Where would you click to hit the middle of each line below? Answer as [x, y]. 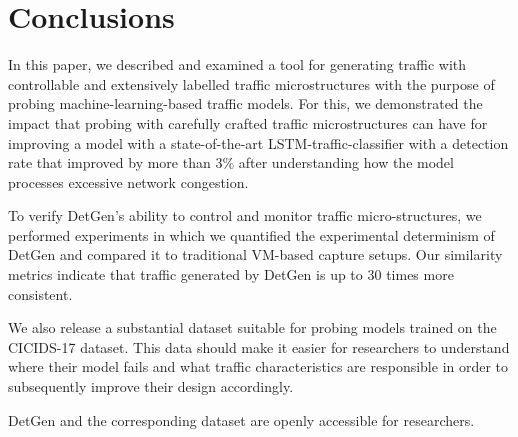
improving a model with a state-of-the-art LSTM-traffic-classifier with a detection [258, 142]
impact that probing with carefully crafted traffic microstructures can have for [248, 122]
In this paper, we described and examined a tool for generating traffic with [237, 64]
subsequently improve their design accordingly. [151, 386]
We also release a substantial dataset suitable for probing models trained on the [252, 327]
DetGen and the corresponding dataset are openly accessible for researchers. [241, 419]
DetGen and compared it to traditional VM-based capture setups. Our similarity [255, 254]
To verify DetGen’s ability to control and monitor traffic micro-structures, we [245, 215]
